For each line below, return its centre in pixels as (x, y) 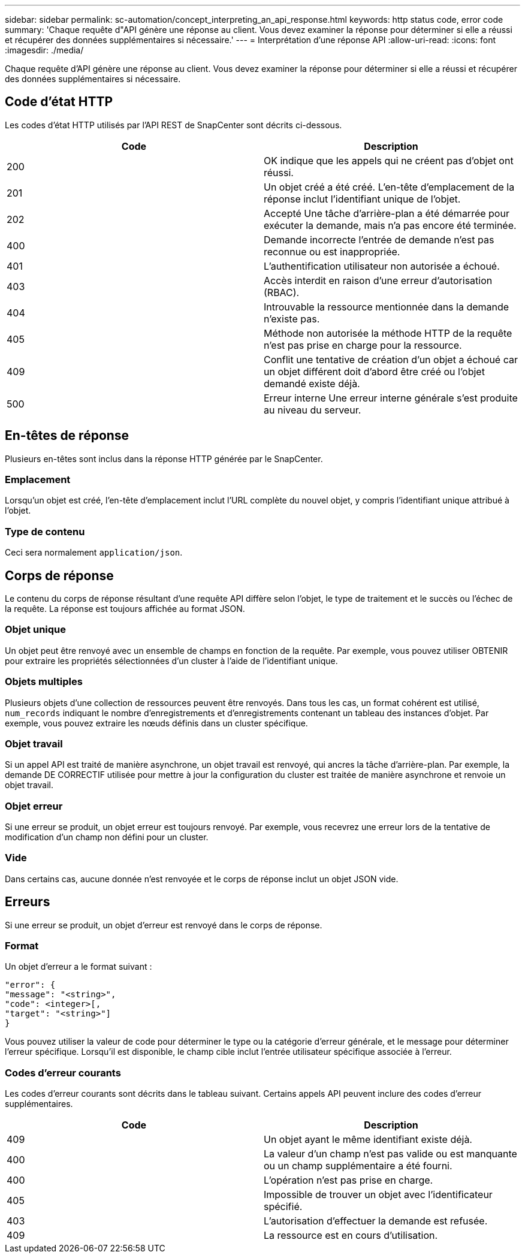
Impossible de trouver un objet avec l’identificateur (378, 1195)
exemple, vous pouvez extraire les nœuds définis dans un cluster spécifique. (156, 723)
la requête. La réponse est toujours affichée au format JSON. (125, 609)
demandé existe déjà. (312, 383)
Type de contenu (45, 531)
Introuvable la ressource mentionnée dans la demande (387, 307)
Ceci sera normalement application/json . (94, 553)
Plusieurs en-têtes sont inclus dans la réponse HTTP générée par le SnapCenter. (164, 458)
